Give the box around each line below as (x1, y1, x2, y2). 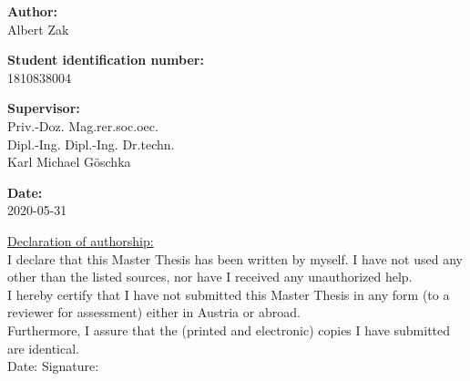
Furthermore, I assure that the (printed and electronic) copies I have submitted (7, 320, 451, 339)
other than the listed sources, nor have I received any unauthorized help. (7, 267, 413, 286)
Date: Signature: (7, 356, 99, 376)
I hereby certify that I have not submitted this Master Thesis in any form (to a (7, 284, 450, 304)
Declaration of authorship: (7, 231, 154, 250)
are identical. (7, 338, 79, 357)
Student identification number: (7, 50, 204, 69)
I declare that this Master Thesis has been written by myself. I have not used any (7, 249, 463, 268)
